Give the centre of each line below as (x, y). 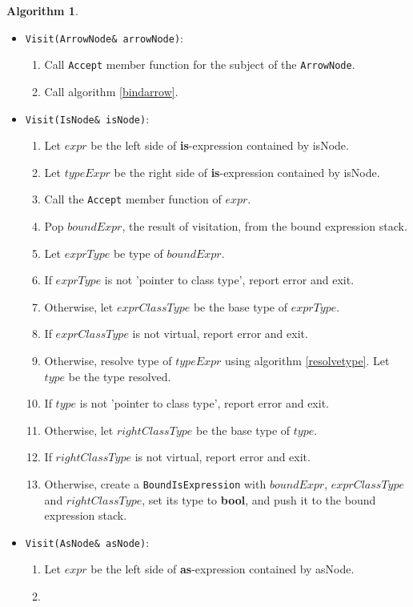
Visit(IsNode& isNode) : (87, 118)
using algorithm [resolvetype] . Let (307, 360)
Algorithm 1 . (42, 10)
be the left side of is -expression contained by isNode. (220, 145)
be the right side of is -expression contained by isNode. (247, 172)
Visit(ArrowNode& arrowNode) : (104, 37)
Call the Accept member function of (133, 199)
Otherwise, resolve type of (108, 360)
